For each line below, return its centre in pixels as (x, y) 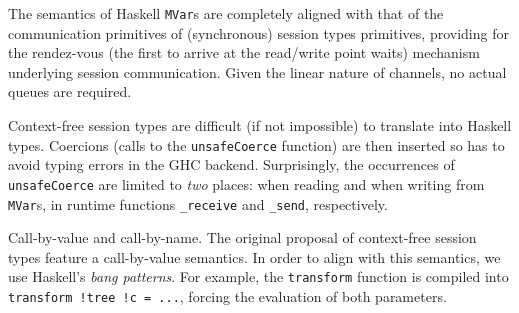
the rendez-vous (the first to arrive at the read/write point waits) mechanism (244, 52)
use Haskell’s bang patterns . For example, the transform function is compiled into (258, 276)
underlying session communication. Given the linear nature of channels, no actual (257, 71)
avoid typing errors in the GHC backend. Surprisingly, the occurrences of (231, 164)
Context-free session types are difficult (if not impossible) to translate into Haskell (260, 125)
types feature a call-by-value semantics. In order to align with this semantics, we (254, 256)
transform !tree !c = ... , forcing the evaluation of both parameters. (227, 296)
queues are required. (70, 91)
